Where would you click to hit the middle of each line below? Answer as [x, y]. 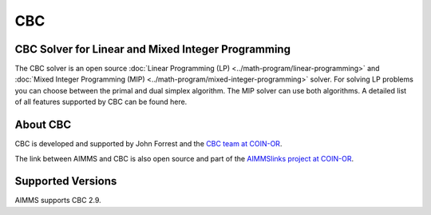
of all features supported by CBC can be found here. [101, 102]
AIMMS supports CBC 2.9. [58, 201]
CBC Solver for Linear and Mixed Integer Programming [153, 49]
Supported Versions [66, 181]
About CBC [43, 125]
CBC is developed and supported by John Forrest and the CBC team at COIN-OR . [148, 144]
